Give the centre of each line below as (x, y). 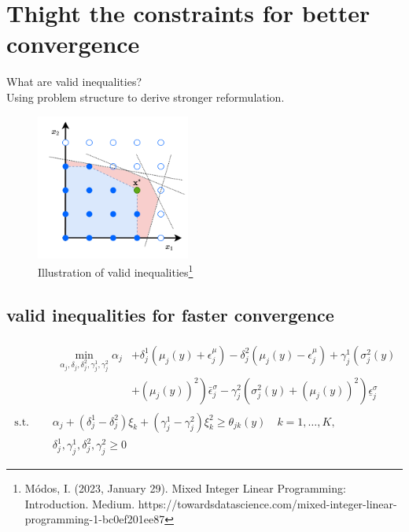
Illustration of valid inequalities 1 (116, 271)
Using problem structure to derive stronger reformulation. (146, 97)
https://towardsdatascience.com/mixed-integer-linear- (267, 503)
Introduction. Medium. (80, 503)
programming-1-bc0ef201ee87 (95, 519)
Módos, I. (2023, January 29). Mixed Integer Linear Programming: (185, 487)
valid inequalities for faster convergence (170, 314)
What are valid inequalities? (74, 82)
